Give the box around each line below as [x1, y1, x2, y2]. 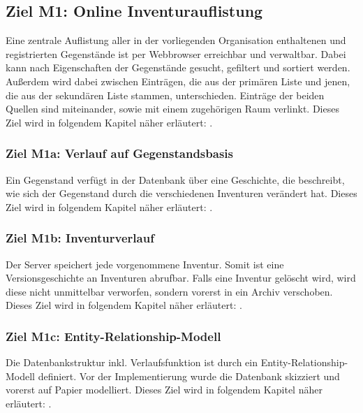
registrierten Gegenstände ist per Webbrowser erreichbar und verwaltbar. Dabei [6, 46, 346, 61]
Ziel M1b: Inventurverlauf [6, 229, 154, 247]
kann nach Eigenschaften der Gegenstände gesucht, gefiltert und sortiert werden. [6, 60, 350, 75]
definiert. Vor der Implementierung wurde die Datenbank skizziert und [38, 368, 340, 383]
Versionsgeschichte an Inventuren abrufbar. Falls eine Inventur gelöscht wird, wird [6, 270, 356, 285]
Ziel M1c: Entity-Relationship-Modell [6, 327, 221, 345]
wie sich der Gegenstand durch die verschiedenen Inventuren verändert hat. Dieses [6, 186, 357, 201]
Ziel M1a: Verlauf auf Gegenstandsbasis [6, 145, 233, 162]
